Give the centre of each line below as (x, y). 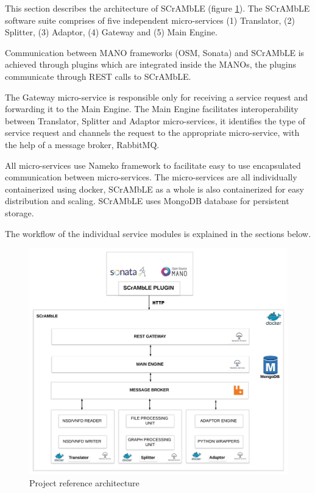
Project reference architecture (84, 483)
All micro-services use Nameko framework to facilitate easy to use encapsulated (153, 165)
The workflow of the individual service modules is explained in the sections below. (158, 233)
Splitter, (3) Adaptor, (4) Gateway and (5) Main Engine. (111, 32)
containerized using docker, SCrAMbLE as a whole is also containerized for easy (154, 189)
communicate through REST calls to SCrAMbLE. (98, 76)
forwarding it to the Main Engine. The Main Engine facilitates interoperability (152, 109)
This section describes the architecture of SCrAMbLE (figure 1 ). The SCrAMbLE (157, 8)
